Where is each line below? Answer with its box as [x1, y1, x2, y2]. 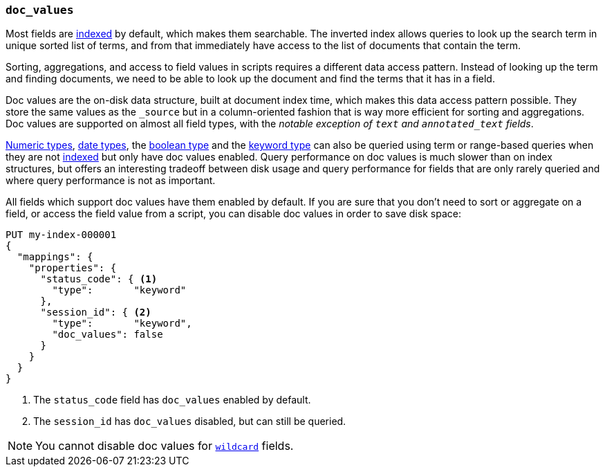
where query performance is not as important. [6, 174, 216, 187]
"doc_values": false [52, 329, 163, 341]
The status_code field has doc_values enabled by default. [33, 394, 311, 406]
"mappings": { [17, 251, 93, 263]
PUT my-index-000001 [6, 229, 117, 241]
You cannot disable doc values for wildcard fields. [35, 439, 294, 453]
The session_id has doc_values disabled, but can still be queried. [33, 415, 346, 428]
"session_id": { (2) [40, 307, 151, 318]
